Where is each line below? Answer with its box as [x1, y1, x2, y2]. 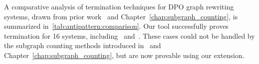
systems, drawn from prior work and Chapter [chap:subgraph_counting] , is [4, 11, 238, 21]
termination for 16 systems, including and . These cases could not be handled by [4, 30, 255, 41]
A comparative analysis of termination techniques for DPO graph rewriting [4, 1, 234, 11]
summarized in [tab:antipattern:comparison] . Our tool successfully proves [4, 21, 229, 31]
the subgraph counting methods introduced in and [4, 40, 161, 51]
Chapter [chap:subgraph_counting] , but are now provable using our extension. [4, 50, 245, 60]
